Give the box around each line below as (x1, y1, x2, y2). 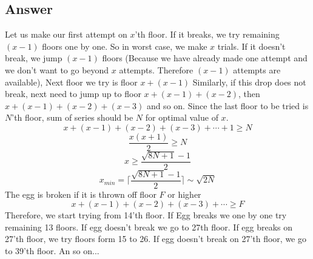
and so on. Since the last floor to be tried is (146, 99, 309, 112)
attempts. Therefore (119, 63, 194, 76)
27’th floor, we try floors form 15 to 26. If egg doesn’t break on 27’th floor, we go (5, 232, 306, 245)
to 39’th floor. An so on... (5, 244, 99, 257)
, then (238, 87, 260, 100)
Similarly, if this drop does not (192, 75, 306, 88)
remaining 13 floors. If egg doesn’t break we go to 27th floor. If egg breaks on (5, 220, 293, 233)
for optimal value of (145, 111, 218, 124)
